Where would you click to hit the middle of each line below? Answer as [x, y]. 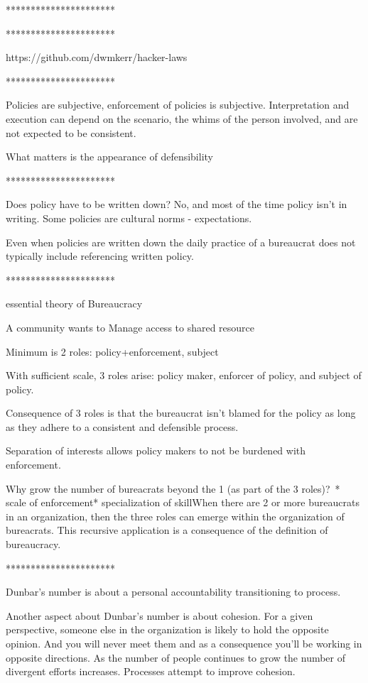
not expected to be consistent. [71, 132]
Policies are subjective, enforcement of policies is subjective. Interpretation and [178, 105]
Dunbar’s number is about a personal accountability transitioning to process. [173, 592]
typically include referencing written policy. [100, 256]
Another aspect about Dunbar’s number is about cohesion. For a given [159, 615]
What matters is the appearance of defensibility [109, 157]
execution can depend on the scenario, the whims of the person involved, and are [182, 118]
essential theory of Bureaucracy [74, 304]
